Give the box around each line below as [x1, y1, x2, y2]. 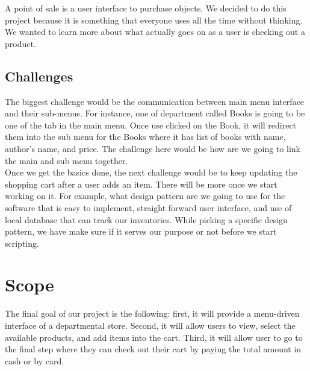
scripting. [5, 236, 39, 249]
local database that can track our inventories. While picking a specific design [5, 213, 288, 226]
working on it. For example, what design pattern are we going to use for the [5, 189, 285, 202]
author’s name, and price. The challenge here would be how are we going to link [5, 142, 300, 154]
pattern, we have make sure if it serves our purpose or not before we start [5, 225, 277, 238]
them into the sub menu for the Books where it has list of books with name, [5, 130, 286, 143]
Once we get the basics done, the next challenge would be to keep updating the [5, 166, 297, 179]
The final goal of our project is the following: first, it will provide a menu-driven [5, 307, 300, 320]
